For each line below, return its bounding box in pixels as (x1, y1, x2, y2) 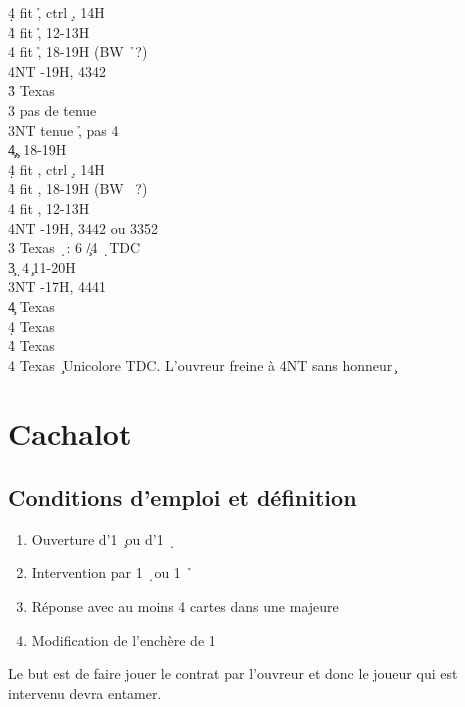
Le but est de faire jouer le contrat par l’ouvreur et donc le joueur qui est (8, 663, 458, 684)
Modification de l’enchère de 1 (31, 629, 216, 650)
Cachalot (8, 413, 132, 454)
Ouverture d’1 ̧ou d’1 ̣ (31, 528, 176, 549)
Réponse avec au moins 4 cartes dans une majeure (31, 596, 339, 617)
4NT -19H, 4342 (8, 60, 106, 81)
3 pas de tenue (8, 99, 97, 120)
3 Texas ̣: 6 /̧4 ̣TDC (8, 237, 141, 258)
